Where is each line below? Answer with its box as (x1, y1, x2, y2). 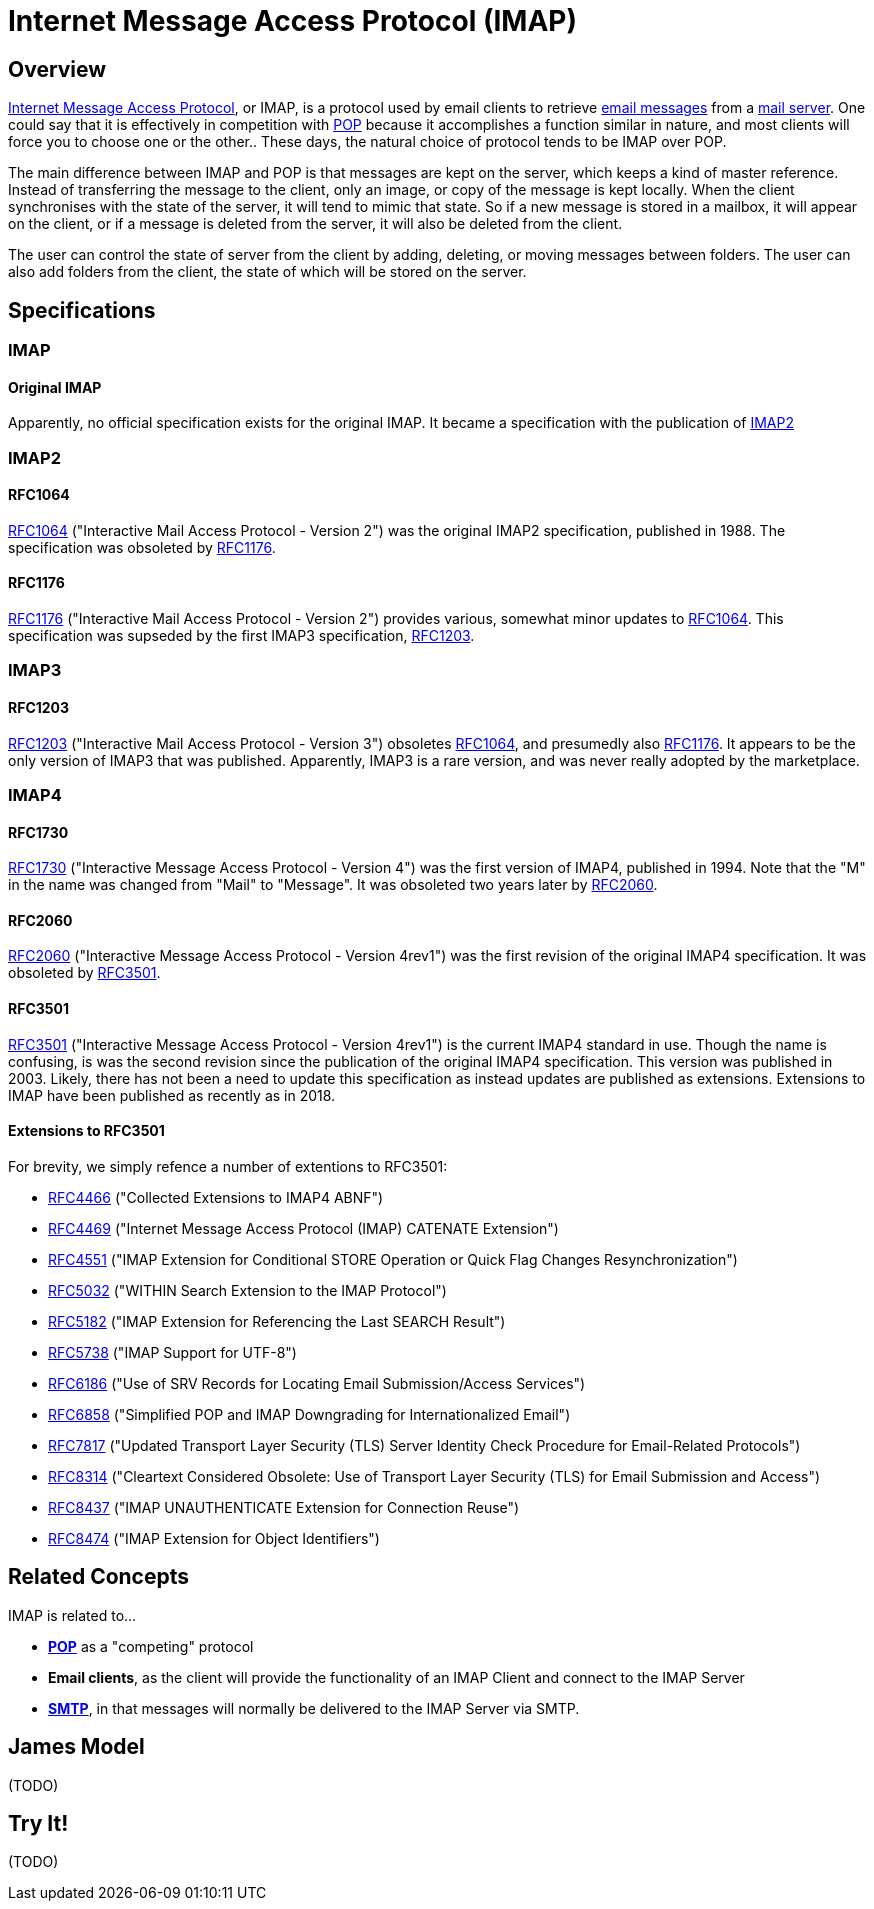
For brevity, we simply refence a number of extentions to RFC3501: (8, 1157, 448, 1175)
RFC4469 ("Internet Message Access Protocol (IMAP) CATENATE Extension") (48, 1219, 559, 1237)
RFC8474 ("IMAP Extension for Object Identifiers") (48, 1529, 380, 1547)
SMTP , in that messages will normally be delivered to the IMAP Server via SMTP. (48, 1699, 580, 1717)
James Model (8, 1734, 145, 1760)
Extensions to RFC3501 (8, 1122, 165, 1140)
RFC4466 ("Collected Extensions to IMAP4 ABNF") (48, 1188, 384, 1206)
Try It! (8, 1811, 69, 1836)
